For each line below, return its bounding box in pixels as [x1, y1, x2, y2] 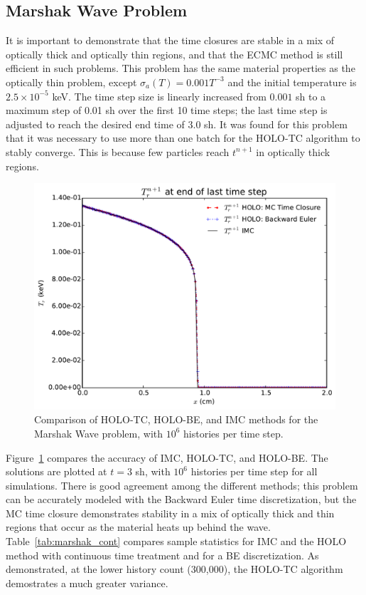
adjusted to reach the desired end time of [6, 116, 185, 131]
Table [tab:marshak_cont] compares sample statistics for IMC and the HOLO [6, 534, 347, 549]
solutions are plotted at [6, 464, 107, 479]
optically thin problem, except [6, 74, 137, 89]
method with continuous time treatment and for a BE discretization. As [6, 547, 319, 562]
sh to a [296, 88, 326, 103]
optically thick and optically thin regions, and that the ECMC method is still [6, 46, 343, 61]
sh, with [135, 464, 171, 479]
